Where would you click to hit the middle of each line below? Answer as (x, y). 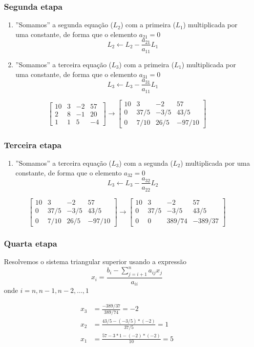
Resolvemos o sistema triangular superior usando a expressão (95, 261)
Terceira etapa (33, 145)
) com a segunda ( (146, 163)
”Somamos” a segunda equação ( (64, 25)
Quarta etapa (31, 243)
